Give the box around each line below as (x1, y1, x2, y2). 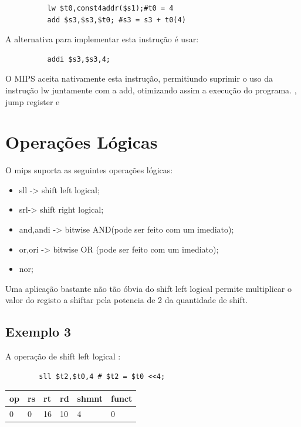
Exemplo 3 (5, 322, 72, 341)
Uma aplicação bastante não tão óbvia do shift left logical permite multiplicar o (5, 282, 292, 294)
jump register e (5, 95, 60, 107)
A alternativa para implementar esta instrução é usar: (5, 33, 199, 45)
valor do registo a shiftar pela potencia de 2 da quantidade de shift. (5, 294, 248, 306)
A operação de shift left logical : (5, 350, 121, 362)
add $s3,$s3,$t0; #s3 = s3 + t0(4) (47, 15, 186, 24)
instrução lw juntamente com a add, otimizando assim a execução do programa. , (5, 83, 297, 96)
